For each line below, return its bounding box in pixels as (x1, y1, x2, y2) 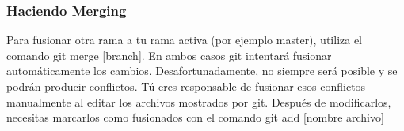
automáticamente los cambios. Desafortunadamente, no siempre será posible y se (6, 62, 398, 79)
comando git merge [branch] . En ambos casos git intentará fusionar (6, 47, 332, 63)
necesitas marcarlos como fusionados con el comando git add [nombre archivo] (6, 109, 384, 125)
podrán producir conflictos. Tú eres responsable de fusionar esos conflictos (6, 78, 366, 94)
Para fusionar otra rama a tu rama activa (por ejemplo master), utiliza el (6, 32, 363, 48)
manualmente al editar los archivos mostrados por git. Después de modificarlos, (6, 93, 391, 110)
